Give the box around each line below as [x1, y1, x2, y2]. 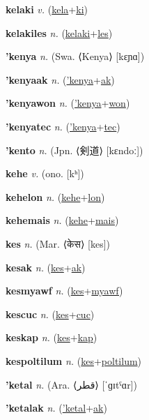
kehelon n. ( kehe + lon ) [6, 189, 105, 204]
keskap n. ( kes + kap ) [6, 330, 97, 345]
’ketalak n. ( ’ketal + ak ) [6, 400, 107, 415]
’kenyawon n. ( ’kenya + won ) [6, 96, 130, 110]
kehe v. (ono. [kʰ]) [6, 166, 84, 181]
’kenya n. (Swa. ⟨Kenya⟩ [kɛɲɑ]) [6, 49, 145, 63]
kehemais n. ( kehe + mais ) [6, 213, 119, 227]
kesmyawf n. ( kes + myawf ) [6, 283, 123, 298]
